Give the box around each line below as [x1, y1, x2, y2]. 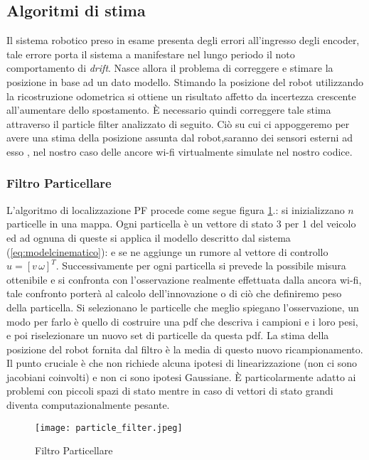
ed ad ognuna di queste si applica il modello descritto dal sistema [6, 230, 291, 245]
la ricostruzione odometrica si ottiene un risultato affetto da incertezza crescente [6, 88, 356, 103]
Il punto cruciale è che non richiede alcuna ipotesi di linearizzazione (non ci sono [6, 355, 357, 370]
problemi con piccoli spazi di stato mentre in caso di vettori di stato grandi [6, 383, 333, 398]
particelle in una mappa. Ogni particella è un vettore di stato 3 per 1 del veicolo [6, 216, 356, 231]
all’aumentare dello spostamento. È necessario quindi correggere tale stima [6, 102, 331, 117]
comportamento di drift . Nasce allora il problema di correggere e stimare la [6, 60, 333, 75]
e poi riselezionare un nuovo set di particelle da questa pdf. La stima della [6, 328, 329, 343]
